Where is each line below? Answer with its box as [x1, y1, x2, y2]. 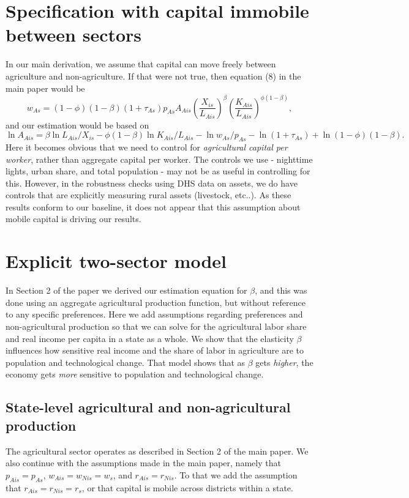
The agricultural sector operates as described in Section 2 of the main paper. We [6, 444, 309, 457]
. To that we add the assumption [174, 468, 298, 481]
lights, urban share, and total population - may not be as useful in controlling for [6, 165, 310, 177]
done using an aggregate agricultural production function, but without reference [6, 295, 306, 308]
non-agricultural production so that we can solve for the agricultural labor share [6, 319, 307, 332]
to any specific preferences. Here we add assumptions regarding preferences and [6, 308, 303, 321]
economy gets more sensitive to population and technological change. [6, 368, 264, 381]
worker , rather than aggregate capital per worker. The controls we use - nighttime [6, 152, 313, 165]
